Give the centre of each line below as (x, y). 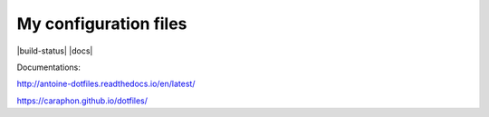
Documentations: (49, 67)
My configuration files (102, 24)
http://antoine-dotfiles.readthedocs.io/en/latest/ (106, 84)
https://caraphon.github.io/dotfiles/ (82, 101)
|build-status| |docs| (55, 51)
